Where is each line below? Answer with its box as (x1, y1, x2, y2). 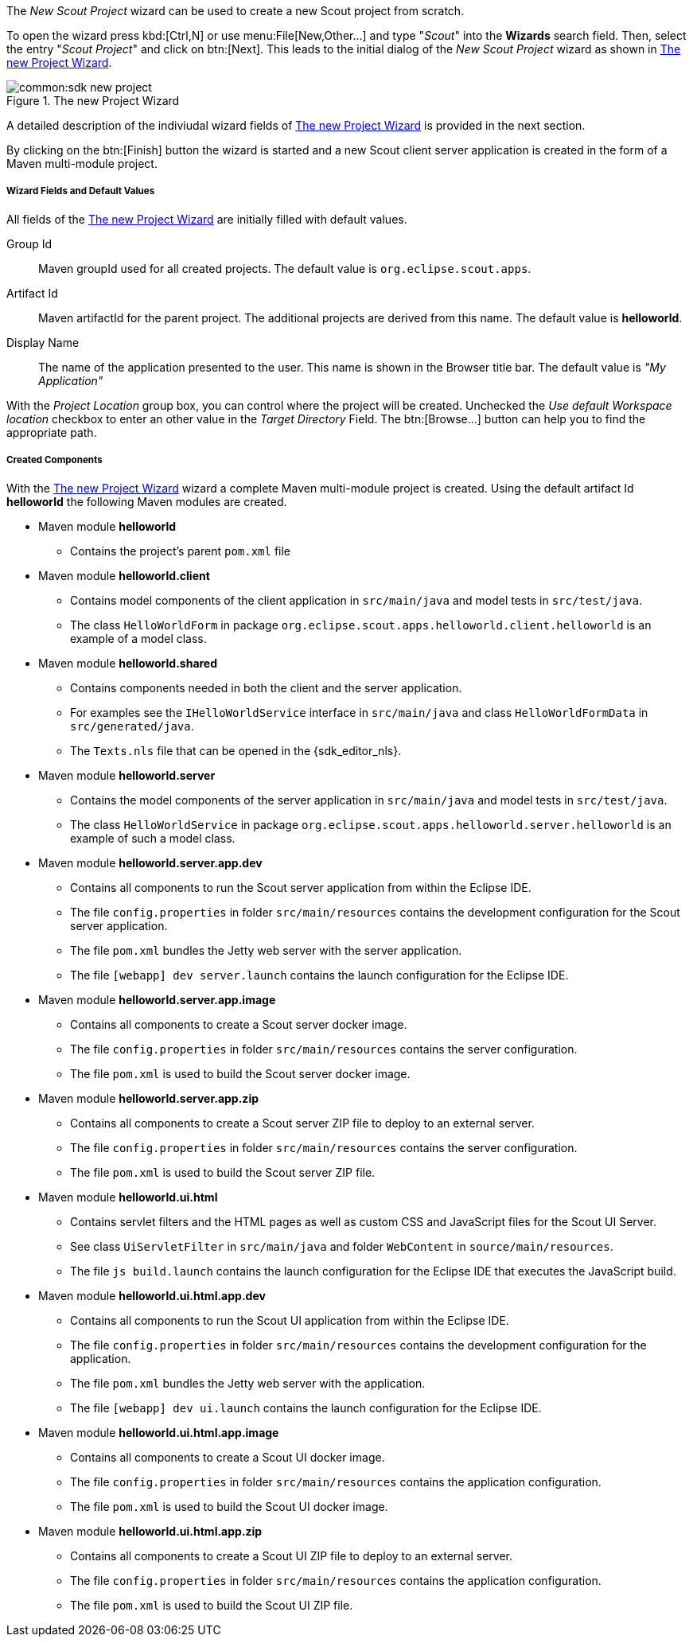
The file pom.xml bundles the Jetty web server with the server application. (70, 943, 462, 957)
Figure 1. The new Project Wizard (6, 94, 180, 107)
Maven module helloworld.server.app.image (38, 992, 276, 1006)
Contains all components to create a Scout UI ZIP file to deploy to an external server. (70, 1548, 512, 1563)
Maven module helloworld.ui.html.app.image (38, 1425, 279, 1439)
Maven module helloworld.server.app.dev (38, 855, 263, 870)
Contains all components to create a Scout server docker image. (70, 1017, 407, 1031)
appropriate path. (6, 425, 97, 439)
